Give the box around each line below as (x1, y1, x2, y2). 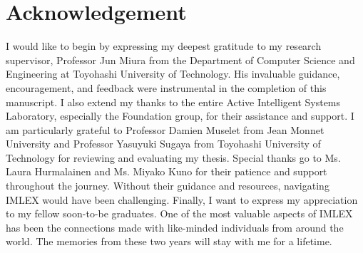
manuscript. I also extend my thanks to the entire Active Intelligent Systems (6, 94, 341, 109)
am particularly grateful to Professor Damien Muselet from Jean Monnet (6, 122, 324, 137)
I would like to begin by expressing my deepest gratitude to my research (6, 38, 322, 53)
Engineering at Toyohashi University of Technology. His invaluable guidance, (6, 66, 340, 81)
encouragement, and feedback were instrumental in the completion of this (6, 80, 327, 95)
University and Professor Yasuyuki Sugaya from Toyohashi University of (6, 136, 321, 151)
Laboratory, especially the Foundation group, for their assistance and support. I (6, 108, 354, 123)
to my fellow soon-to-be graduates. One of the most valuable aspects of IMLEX (6, 206, 353, 221)
